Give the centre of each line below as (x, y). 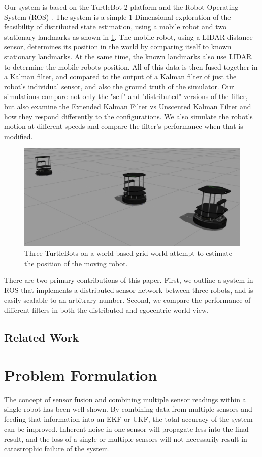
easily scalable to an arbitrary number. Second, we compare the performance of (127, 300)
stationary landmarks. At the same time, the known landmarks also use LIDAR (128, 56)
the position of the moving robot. (76, 263)
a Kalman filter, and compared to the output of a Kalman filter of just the (120, 76)
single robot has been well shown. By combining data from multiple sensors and (128, 409)
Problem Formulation (81, 374)
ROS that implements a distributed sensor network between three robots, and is (129, 290)
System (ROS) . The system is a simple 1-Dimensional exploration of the (118, 17)
